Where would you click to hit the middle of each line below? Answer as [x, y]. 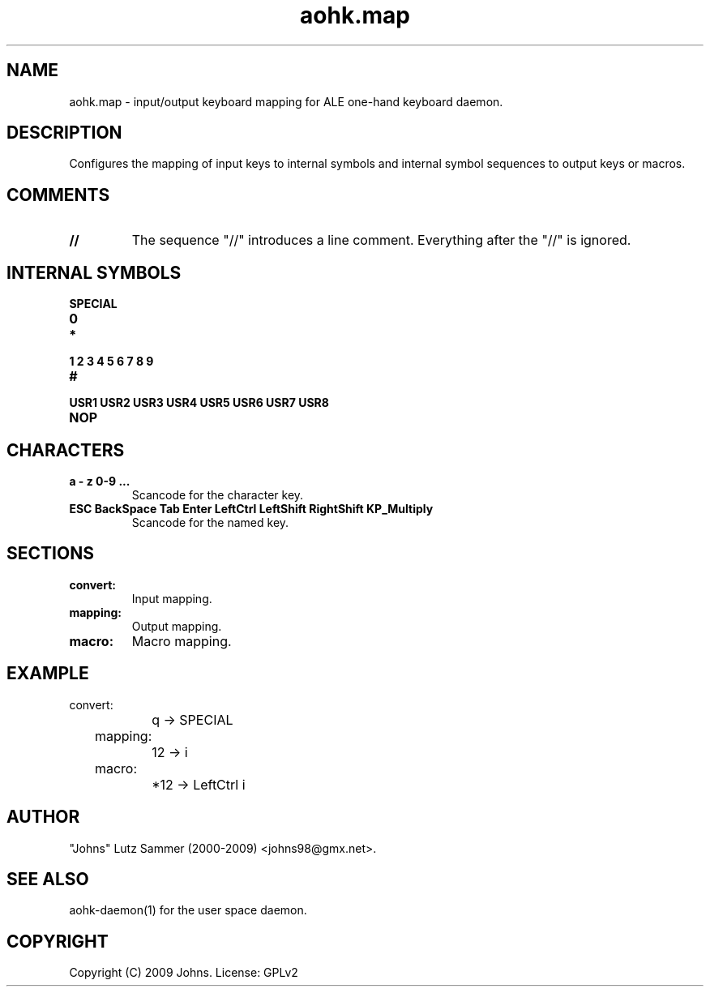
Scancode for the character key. [218, 494]
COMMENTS [58, 195]
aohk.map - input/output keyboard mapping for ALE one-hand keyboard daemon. [286, 101]
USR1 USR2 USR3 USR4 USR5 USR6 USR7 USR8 [199, 403]
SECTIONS [50, 554]
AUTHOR [43, 817]
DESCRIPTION [64, 133]
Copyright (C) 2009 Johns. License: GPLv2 [184, 973]
